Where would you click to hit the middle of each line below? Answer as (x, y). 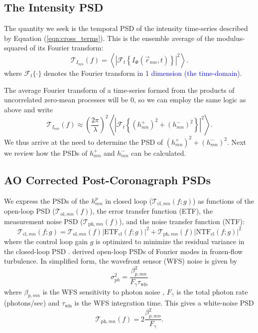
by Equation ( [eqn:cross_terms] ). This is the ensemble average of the (109, 38)
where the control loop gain (46, 241)
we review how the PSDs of (46, 153)
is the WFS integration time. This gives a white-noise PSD (164, 303)
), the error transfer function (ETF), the (151, 211)
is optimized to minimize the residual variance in (170, 241)
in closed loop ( (129, 200)
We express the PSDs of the (47, 200)
